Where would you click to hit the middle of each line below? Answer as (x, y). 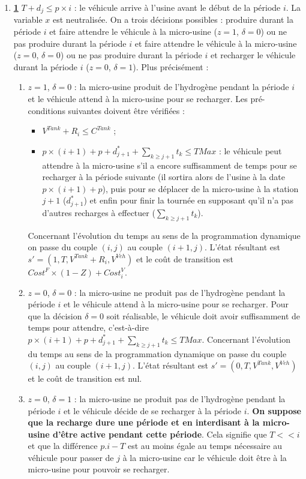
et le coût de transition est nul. (85, 378)
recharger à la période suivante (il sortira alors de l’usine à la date (164, 177)
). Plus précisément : (171, 66)
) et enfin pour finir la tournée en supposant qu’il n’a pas (189, 200)
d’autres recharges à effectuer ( (99, 212)
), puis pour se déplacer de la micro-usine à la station (200, 188)
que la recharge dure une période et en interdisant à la (144, 422)
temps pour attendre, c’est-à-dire (88, 327)
